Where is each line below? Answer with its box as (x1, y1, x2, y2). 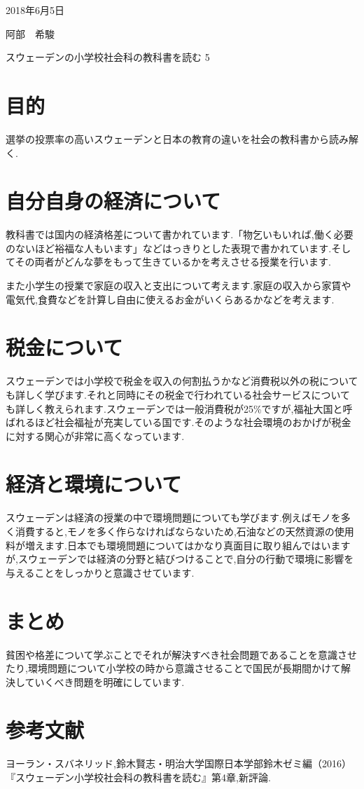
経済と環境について (6, 469, 182, 498)
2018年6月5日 (6, 3, 64, 17)
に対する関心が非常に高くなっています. (6, 428, 185, 443)
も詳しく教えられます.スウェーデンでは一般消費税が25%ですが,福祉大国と (6, 401, 343, 416)
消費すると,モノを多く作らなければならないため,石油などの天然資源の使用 (15, 524, 354, 538)
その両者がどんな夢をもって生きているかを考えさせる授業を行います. (15, 254, 331, 269)
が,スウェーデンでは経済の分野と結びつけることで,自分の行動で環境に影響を (6, 551, 354, 566)
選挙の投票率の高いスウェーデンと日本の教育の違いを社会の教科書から (6, 131, 329, 146)
